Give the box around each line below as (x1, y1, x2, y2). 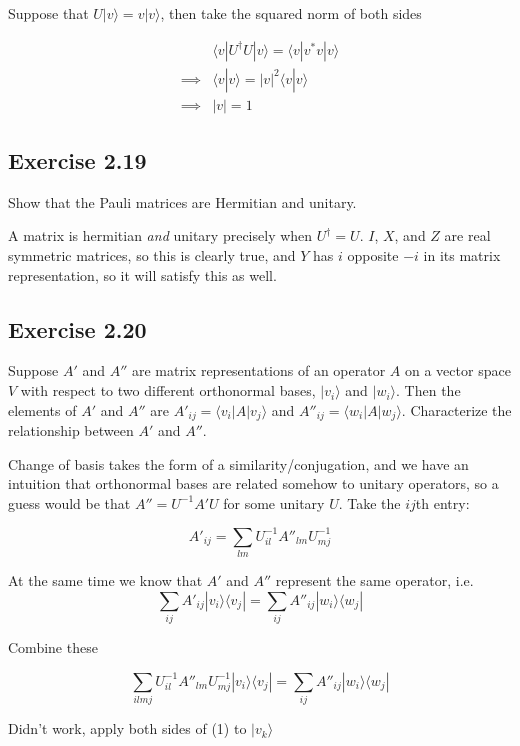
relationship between (8, 420, 134, 441)
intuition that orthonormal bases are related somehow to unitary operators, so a (8, 473, 499, 494)
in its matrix (423, 245, 501, 266)
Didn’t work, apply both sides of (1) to (8, 718, 247, 739)
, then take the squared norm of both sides (160, 3, 422, 23)
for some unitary (223, 492, 325, 513)
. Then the (396, 380, 461, 401)
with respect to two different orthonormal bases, (20, 380, 316, 401)
